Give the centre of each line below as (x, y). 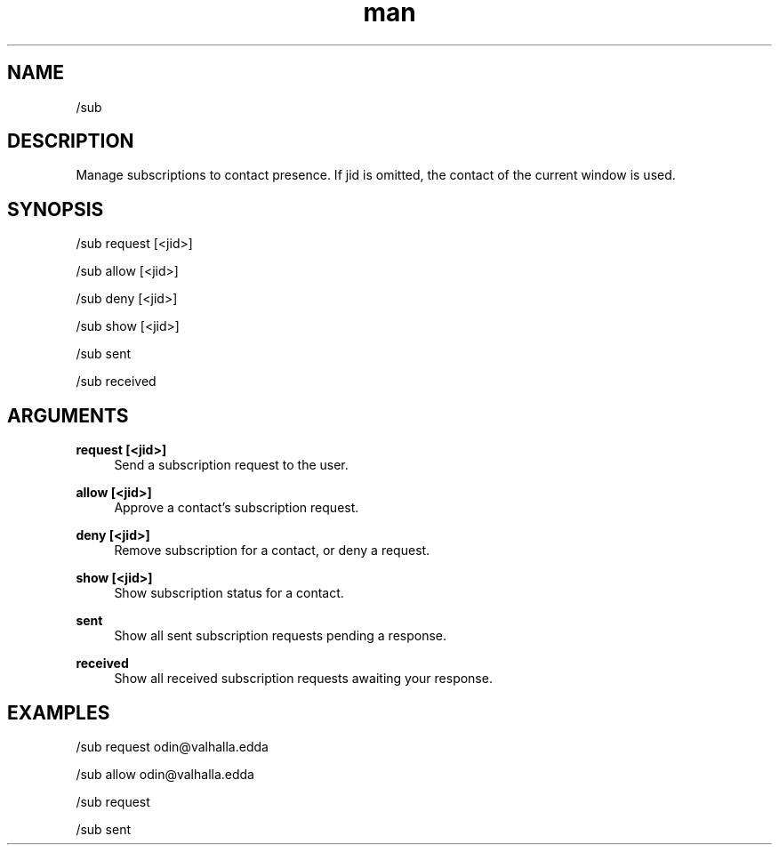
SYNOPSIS (56, 209)
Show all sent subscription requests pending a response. (281, 636)
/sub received (116, 382)
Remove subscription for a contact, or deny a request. (272, 551)
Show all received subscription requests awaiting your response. (303, 679)
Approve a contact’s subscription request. (237, 508)
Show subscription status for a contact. (229, 593)
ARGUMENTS (68, 415)
